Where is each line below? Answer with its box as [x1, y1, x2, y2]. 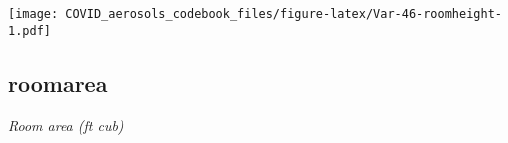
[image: [8, 7, 59, 21]
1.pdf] [8, 23, 51, 38]
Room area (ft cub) [8, 114, 124, 135]
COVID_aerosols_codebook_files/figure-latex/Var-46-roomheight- [65, 7, 502, 21]
